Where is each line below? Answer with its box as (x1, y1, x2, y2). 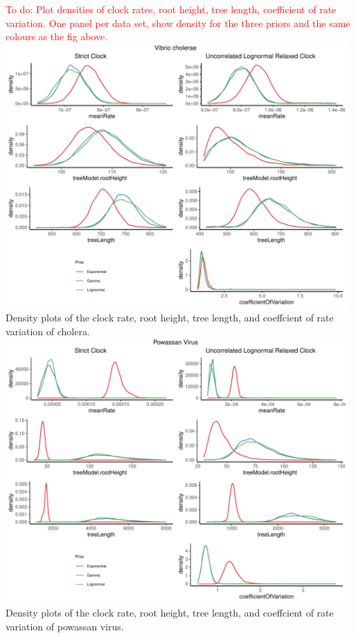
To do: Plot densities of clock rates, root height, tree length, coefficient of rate (6, 2, 337, 16)
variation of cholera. (6, 324, 90, 338)
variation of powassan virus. (6, 619, 124, 633)
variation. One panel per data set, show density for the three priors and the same (6, 15, 350, 30)
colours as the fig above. (6, 29, 108, 44)
